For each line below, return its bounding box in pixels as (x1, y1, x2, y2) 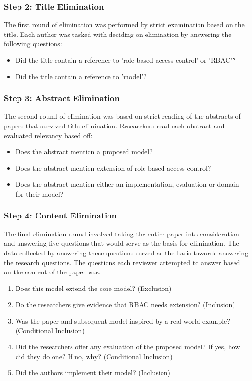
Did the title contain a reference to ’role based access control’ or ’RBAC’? (15, 55, 236, 65)
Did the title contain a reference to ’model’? (15, 71, 147, 81)
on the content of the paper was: (4, 267, 101, 277)
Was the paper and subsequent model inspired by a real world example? (15, 315, 230, 326)
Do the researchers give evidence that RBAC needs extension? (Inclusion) (15, 299, 235, 309)
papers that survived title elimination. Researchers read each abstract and (4, 121, 225, 130)
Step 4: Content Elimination (4, 209, 117, 221)
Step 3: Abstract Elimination (4, 92, 120, 104)
